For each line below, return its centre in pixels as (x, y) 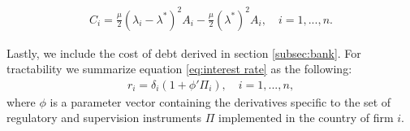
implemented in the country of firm (306, 118)
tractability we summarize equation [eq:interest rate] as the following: (179, 69)
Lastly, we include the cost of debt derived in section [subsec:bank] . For (184, 52)
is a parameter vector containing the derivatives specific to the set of (220, 101)
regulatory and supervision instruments (104, 118)
